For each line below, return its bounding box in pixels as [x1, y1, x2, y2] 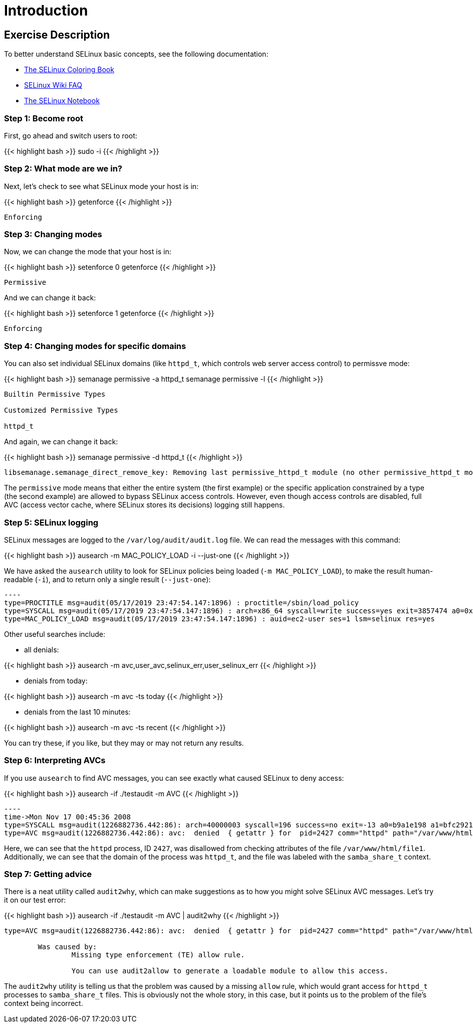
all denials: [24, 645, 59, 654]
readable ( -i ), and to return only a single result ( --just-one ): [4, 575, 211, 584]
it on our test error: [4, 896, 66, 905]
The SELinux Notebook [24, 96, 100, 105]
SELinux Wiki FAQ [24, 81, 82, 90]
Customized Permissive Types [4, 406, 118, 415]
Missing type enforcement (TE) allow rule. [71, 951, 245, 959]
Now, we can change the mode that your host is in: [4, 247, 171, 256]
